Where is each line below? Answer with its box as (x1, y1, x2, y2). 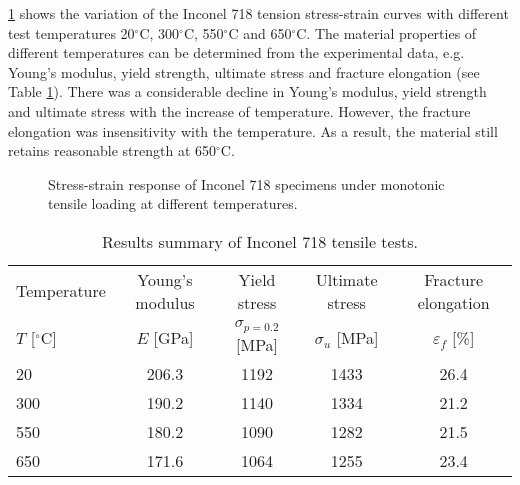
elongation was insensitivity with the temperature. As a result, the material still (8, 120, 498, 141)
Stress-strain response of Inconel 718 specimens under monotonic (48, 173, 445, 194)
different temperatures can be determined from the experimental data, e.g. (8, 42, 465, 63)
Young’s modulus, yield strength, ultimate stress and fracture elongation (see (8, 61, 480, 82)
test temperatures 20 (8, 22, 135, 43)
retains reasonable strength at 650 (8, 140, 217, 161)
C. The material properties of (296, 22, 477, 43)
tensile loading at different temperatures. (48, 193, 298, 214)
